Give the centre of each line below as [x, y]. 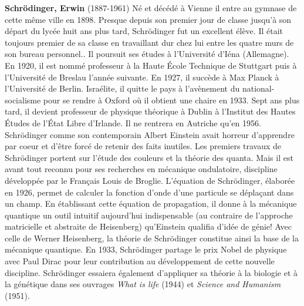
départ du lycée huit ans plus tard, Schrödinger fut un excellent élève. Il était [144, 31]
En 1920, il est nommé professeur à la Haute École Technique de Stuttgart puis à [151, 65]
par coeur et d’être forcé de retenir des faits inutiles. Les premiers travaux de [143, 146]
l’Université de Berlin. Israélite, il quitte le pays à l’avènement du [122, 88]
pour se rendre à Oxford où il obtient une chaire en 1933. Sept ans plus [171, 100]
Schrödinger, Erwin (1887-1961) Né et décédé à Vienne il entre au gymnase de [151, 8]
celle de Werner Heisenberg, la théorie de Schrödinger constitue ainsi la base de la [152, 238]
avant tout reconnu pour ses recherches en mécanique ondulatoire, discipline [141, 169]
